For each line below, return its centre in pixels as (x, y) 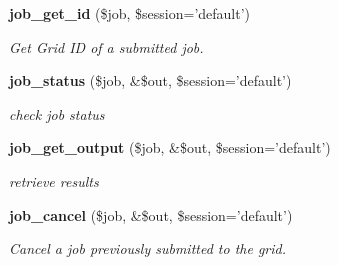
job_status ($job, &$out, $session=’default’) (150, 80)
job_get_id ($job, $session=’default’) (130, 13)
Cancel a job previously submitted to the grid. (147, 248)
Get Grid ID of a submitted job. (106, 46)
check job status (57, 113)
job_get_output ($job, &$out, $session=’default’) (170, 147)
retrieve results (54, 180)
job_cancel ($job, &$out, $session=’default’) (151, 214)
